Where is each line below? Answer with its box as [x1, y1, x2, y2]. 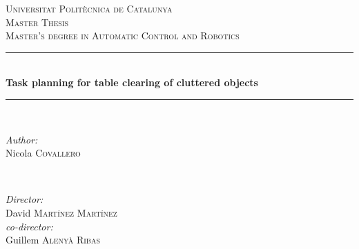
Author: [6, 132, 38, 146]
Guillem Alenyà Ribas [6, 232, 100, 247]
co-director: [6, 219, 53, 233]
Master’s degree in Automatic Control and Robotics [6, 28, 240, 43]
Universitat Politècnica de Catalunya [6, 1, 173, 15]
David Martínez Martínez [6, 205, 117, 219]
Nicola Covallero [6, 146, 81, 160]
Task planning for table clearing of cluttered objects [6, 75, 258, 90]
